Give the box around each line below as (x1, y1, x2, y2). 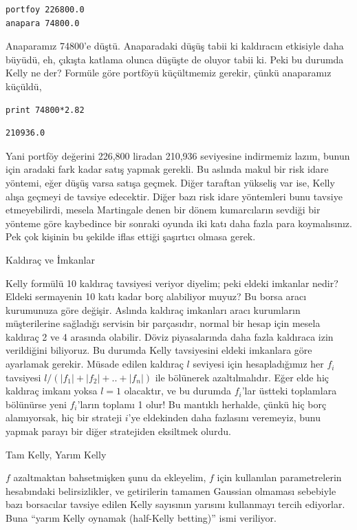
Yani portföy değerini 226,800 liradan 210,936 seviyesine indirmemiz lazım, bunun (6, 148, 350, 162)
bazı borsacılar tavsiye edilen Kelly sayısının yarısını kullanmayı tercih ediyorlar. (6, 497, 345, 511)
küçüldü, (6, 78, 42, 93)
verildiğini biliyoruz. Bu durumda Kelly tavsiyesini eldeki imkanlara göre (6, 343, 312, 357)
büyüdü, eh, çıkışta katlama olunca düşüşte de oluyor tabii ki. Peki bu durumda (6, 52, 344, 66)
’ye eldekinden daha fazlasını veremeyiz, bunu (128, 410, 321, 425)
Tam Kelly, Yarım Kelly (6, 447, 107, 461)
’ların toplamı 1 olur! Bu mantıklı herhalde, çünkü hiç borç (77, 396, 327, 411)
